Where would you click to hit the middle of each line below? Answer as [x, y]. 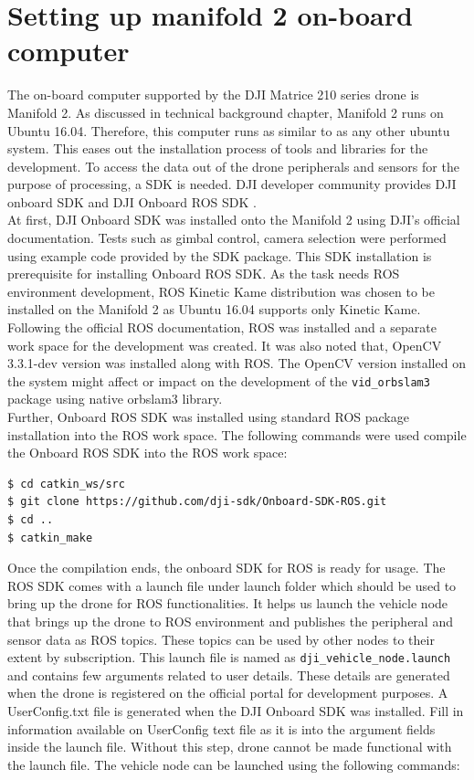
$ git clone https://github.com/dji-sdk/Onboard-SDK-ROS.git [197, 502]
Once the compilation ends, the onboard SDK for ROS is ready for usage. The [226, 568]
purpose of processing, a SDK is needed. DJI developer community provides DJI [232, 184]
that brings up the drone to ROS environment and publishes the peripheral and [230, 621]
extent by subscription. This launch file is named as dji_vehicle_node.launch [229, 657]
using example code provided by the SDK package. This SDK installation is [220, 255]
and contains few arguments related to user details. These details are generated [229, 675]
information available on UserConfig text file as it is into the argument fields [221, 728]
